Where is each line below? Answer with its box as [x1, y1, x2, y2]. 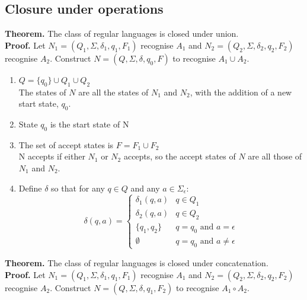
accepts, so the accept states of [123, 150, 236, 162]
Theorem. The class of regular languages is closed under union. [5, 27, 239, 40]
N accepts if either [18, 150, 85, 162]
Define [18, 181, 42, 194]
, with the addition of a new [190, 85, 292, 98]
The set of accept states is [18, 138, 114, 151]
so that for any [51, 181, 105, 194]
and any [130, 181, 160, 194]
